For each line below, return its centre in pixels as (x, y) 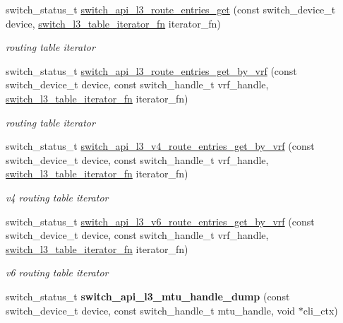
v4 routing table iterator (57, 197)
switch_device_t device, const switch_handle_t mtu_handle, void (151, 310)
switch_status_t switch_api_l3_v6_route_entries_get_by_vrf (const (160, 221)
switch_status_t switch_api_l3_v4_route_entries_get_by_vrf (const (160, 146)
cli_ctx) (320, 310)
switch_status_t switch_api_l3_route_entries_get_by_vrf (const (151, 70)
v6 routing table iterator (57, 272)
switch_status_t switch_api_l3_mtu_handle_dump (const (148, 296)
